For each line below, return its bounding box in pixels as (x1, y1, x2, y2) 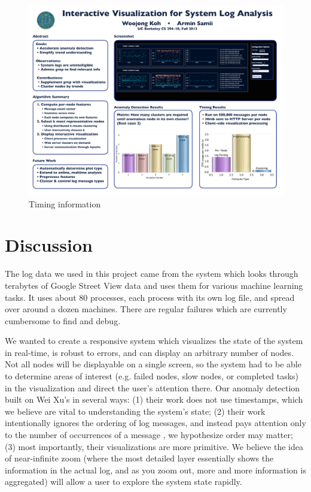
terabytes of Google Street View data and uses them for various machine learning (5, 279, 303, 291)
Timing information (29, 197, 101, 210)
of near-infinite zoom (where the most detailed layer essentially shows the (5, 452, 274, 464)
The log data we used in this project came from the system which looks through (5, 267, 298, 280)
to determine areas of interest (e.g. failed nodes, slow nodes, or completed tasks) (5, 370, 299, 382)
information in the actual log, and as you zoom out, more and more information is (5, 463, 306, 476)
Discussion (5, 233, 93, 257)
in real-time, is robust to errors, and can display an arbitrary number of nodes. (5, 346, 294, 358)
